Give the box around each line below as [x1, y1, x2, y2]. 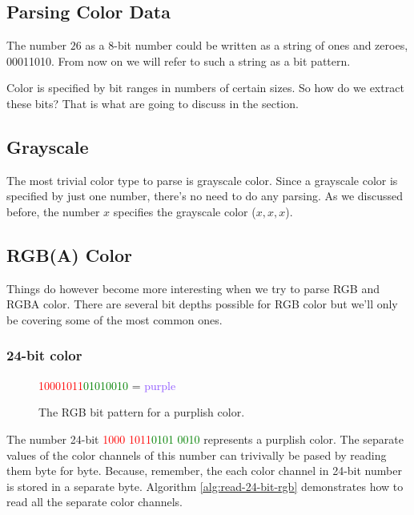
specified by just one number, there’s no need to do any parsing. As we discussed [6, 187, 403, 204]
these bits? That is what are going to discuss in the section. [6, 95, 299, 111]
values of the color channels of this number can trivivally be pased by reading [6, 446, 387, 463]
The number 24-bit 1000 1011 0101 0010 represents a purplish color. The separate [6, 430, 404, 447]
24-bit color [6, 345, 82, 365]
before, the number [6, 203, 100, 219]
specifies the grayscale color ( [113, 203, 256, 219]
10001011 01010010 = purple [38, 376, 176, 393]
